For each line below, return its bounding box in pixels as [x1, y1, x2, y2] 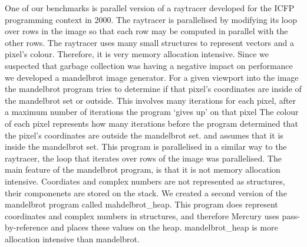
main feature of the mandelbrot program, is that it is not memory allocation [5, 163, 280, 176]
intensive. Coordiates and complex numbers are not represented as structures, [5, 174, 285, 187]
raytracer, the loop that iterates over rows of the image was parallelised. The [5, 152, 282, 164]
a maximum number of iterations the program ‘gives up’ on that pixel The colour [5, 106, 299, 118]
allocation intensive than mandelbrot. [5, 232, 140, 245]
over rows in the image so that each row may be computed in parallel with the [5, 25, 288, 37]
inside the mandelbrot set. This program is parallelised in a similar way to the [5, 140, 287, 153]
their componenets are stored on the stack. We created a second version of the [5, 186, 287, 199]
